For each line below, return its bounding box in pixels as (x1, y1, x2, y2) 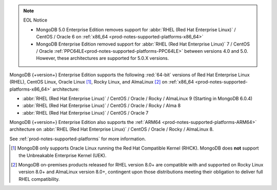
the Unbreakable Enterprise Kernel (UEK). (18, 152, 107, 158)
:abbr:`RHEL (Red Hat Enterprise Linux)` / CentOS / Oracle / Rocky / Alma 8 (22, 102, 181, 109)
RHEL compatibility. (18, 176, 60, 182)
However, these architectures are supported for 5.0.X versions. (36, 55, 169, 61)
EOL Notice (23, 17, 48, 23)
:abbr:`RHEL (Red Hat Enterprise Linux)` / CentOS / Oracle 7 (22, 110, 149, 116)
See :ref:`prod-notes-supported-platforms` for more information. (9, 136, 146, 142)
